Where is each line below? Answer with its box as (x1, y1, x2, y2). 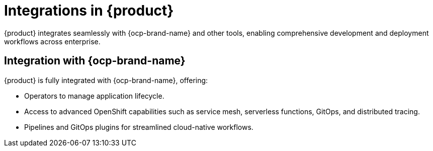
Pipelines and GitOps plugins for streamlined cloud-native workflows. (24, 122, 253, 131)
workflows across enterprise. (4, 37, 101, 46)
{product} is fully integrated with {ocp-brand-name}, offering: (4, 75, 208, 85)
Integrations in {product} (4, 2, 174, 19)
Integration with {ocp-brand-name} (4, 54, 186, 67)
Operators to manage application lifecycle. (24, 91, 164, 100)
